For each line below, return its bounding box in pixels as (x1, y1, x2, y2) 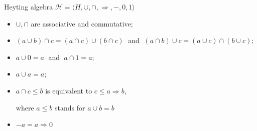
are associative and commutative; (31, 18, 133, 28)
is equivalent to (45, 85, 92, 95)
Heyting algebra (4, 1, 53, 11)
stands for (55, 102, 85, 112)
